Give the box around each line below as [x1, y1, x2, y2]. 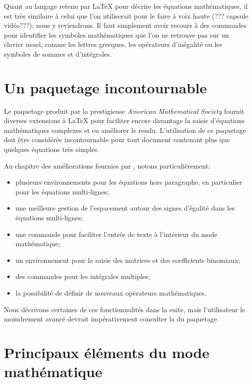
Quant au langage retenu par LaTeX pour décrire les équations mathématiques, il [4, 1, 248, 11]
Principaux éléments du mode [4, 342, 210, 362]
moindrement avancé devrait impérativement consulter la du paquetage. [4, 314, 219, 324]
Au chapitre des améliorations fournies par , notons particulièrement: [4, 160, 210, 171]
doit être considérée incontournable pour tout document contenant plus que [4, 134, 230, 145]
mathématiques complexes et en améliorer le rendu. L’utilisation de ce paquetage [4, 125, 246, 135]
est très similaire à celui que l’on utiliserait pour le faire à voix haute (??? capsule [4, 10, 249, 21]
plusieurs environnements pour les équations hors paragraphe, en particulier [15, 177, 242, 187]
